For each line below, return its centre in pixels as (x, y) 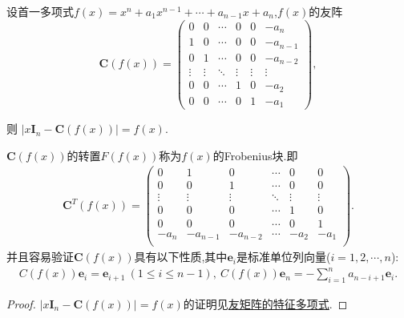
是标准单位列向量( (283, 257)
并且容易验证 (40, 257)
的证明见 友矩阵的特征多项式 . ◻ (265, 304)
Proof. (21, 304)
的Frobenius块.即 (255, 155)
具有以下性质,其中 (181, 257)
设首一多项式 (40, 11)
